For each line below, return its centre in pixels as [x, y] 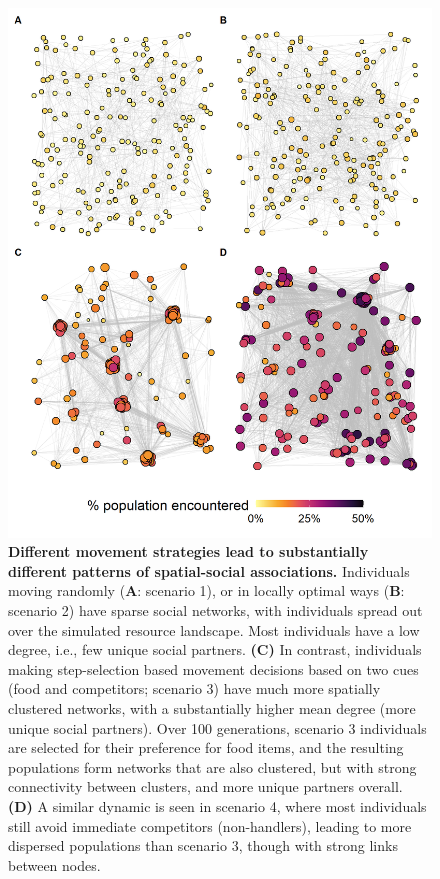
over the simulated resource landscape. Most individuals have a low [214, 629]
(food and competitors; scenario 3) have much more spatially [194, 688]
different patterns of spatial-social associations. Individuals [209, 570]
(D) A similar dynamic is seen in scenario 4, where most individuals [217, 805]
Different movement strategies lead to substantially [188, 551]
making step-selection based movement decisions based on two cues [213, 668]
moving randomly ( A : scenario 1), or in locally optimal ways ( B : [206, 590]
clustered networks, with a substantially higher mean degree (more [212, 707]
